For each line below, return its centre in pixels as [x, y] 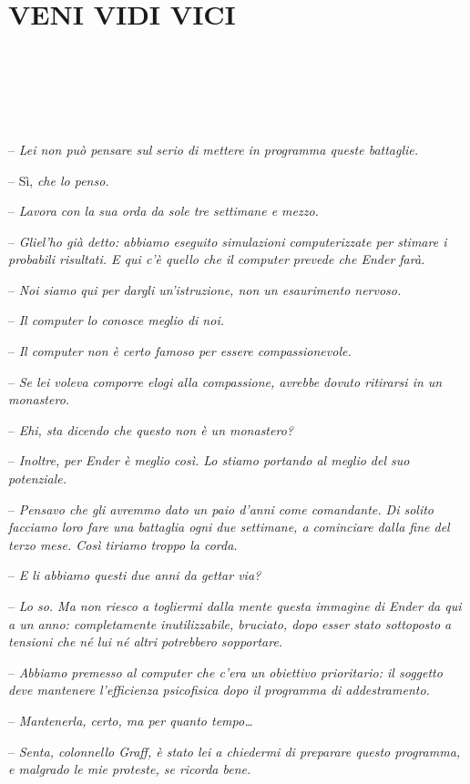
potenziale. [38, 479]
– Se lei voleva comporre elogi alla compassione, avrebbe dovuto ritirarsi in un [225, 381]
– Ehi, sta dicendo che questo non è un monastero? [151, 429]
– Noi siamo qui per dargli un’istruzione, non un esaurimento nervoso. [205, 289]
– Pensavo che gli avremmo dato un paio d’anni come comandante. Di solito [221, 509]
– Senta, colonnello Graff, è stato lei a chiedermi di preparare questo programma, [235, 751]
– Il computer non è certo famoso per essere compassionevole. [180, 351]
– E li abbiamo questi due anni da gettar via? [135, 575]
